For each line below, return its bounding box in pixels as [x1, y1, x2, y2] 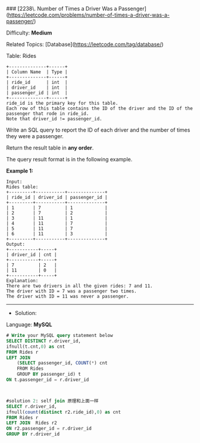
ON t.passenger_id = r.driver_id [6, 377, 89, 383]
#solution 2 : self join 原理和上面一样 [6, 398, 99, 404]
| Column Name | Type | [6, 69, 68, 75]
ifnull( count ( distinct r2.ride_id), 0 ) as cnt [6, 409, 121, 415]
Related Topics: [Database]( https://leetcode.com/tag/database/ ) [6, 41, 164, 48]
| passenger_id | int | [6, 90, 68, 96]
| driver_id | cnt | [6, 252, 58, 258]
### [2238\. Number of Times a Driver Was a [6, 5, 117, 12]
